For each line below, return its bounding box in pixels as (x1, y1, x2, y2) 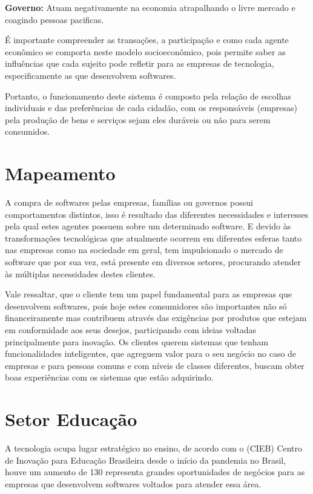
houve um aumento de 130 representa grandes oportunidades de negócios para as (5, 465, 305, 478)
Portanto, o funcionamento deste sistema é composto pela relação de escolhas (5, 89, 291, 102)
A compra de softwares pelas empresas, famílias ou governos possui (5, 196, 253, 209)
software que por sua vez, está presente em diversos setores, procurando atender (5, 255, 301, 268)
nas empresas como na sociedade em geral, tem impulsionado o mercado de (5, 243, 283, 256)
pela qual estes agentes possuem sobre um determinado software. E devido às (5, 220, 291, 232)
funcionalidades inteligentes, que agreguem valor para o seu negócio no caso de (5, 347, 297, 360)
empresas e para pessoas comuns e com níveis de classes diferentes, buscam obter (5, 359, 305, 371)
